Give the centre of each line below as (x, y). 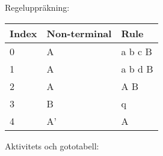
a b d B (137, 68)
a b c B (137, 51)
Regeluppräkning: (37, 7)
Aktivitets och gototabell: (52, 145)
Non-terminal (79, 33)
